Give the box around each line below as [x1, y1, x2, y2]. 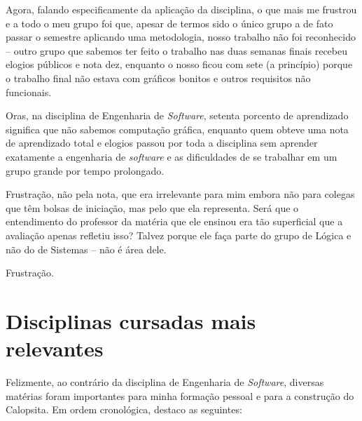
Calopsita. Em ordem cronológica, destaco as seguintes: [6, 402, 242, 417]
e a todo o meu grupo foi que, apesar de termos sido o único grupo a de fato [6, 15, 333, 30]
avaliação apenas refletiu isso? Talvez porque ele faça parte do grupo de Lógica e [6, 227, 351, 242]
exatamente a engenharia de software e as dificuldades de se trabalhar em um [6, 149, 337, 163]
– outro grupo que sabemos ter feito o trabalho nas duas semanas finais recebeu [6, 43, 347, 58]
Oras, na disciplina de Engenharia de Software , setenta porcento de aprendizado [6, 108, 349, 123]
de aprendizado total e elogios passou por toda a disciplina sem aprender [6, 135, 318, 150]
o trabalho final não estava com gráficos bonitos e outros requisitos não [6, 70, 311, 85]
